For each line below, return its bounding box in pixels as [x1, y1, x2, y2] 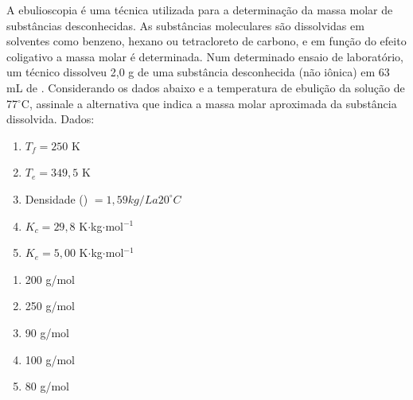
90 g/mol [25, 324, 70, 340]
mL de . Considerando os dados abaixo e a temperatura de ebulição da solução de [6, 79, 405, 95]
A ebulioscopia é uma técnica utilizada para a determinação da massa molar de [6, 2, 393, 17]
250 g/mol [25, 297, 76, 314]
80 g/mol [25, 378, 70, 394]
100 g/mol [25, 351, 76, 367]
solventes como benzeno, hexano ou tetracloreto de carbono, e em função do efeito [6, 33, 407, 49]
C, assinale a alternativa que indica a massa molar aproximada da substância [21, 95, 397, 111]
